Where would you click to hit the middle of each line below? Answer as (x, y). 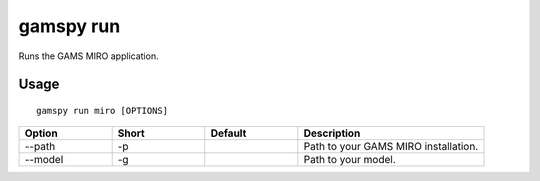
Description (332, 133)
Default (228, 133)
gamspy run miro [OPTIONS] (102, 110)
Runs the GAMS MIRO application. (88, 56)
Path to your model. (349, 160)
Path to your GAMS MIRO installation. (391, 147)
